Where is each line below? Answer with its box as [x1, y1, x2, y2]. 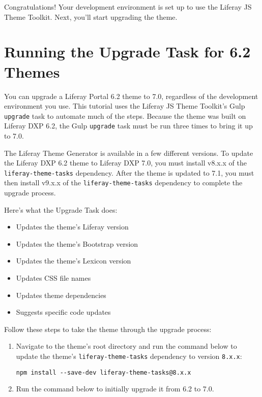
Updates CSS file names [16, 273, 91, 283]
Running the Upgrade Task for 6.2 [4, 41, 251, 62]
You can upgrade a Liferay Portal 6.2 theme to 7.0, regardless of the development [4, 90, 258, 101]
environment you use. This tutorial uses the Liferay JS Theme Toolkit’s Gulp [4, 101, 245, 111]
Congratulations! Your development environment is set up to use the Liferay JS [4, 2, 252, 12]
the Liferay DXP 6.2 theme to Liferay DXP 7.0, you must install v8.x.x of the [4, 157, 247, 168]
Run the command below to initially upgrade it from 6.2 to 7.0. [16, 383, 214, 394]
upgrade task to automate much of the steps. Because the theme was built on [4, 110, 246, 121]
